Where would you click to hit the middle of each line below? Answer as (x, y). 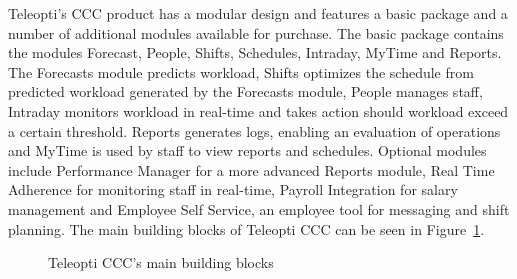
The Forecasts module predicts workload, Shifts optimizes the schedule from (241, 71)
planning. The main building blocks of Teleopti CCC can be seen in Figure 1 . (246, 228)
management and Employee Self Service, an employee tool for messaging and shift (259, 208)
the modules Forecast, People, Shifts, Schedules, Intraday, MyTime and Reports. (255, 52)
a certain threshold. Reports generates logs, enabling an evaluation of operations (254, 130)
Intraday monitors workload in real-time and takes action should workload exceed (258, 110)
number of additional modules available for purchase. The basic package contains (256, 32)
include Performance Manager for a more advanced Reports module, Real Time (251, 169)
